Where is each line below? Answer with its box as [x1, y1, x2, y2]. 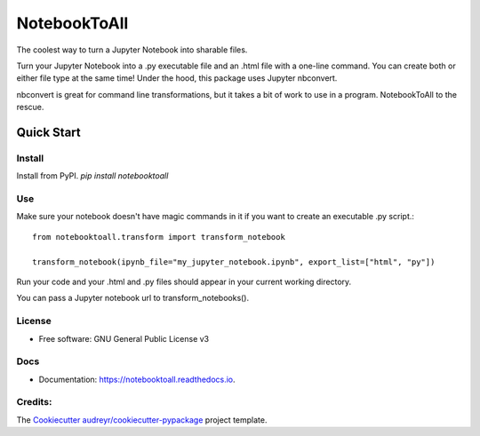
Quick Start [16, 124, 81, 139]
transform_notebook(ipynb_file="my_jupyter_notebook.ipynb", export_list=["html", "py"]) [32, 257, 436, 266]
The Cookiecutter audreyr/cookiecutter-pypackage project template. [16, 414, 268, 425]
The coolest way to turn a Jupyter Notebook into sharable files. [16, 44, 248, 55]
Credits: [16, 396, 52, 408]
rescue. [16, 102, 44, 113]
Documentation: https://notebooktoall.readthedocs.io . [38, 374, 236, 384]
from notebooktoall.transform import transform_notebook [32, 232, 286, 242]
